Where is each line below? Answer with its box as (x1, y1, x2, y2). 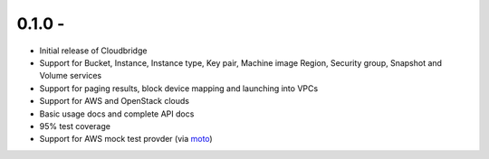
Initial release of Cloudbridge (39, 45, 148, 56)
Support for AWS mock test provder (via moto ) (39, 134, 213, 145)
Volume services (39, 70, 102, 81)
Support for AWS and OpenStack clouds (39, 96, 190, 107)
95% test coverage (39, 120, 110, 131)
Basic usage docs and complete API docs (39, 108, 195, 119)
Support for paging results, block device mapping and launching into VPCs (39, 82, 319, 94)
